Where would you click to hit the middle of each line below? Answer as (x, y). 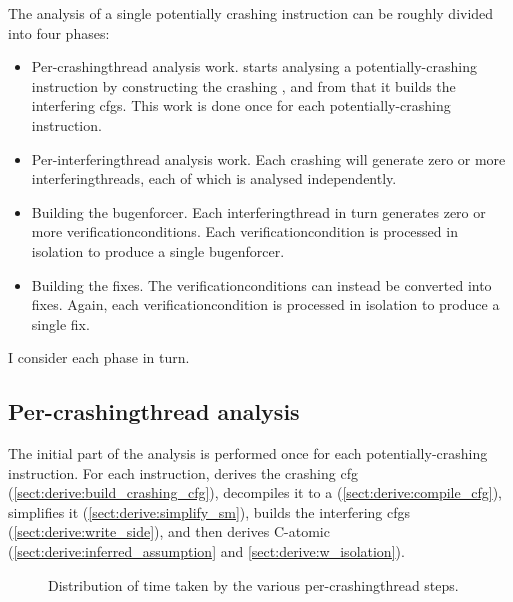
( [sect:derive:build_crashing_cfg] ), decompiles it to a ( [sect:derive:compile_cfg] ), (255, 492)
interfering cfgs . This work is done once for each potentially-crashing (241, 105)
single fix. (60, 323)
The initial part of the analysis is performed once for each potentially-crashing (248, 453)
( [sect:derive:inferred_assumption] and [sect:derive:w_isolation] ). (206, 551)
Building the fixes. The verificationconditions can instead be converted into (261, 284)
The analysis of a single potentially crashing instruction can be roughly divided (251, 13)
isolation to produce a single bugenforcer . (158, 250)
